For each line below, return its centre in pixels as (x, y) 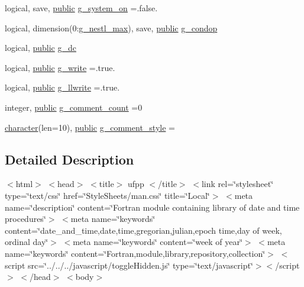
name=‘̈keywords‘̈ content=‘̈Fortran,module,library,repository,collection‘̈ (135, 253)
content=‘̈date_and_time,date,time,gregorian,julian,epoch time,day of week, (143, 230)
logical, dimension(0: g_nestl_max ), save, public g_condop (111, 28)
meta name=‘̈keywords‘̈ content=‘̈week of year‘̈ (158, 242)
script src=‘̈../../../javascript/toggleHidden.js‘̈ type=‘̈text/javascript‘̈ (129, 265)
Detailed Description (69, 159)
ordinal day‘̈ (27, 242)
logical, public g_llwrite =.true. (62, 87)
